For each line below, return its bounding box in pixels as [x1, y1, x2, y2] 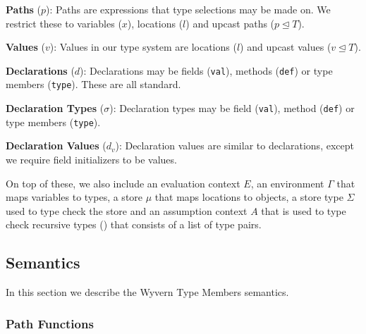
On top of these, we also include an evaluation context [6, 175, 240, 190]
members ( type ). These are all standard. [6, 77, 181, 92]
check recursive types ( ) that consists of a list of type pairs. [6, 217, 262, 232]
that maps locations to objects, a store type [154, 190, 343, 204]
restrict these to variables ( [6, 16, 122, 30]
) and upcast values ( [240, 39, 331, 54]
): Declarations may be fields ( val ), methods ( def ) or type [80, 63, 333, 78]
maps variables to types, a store [6, 190, 143, 204]
